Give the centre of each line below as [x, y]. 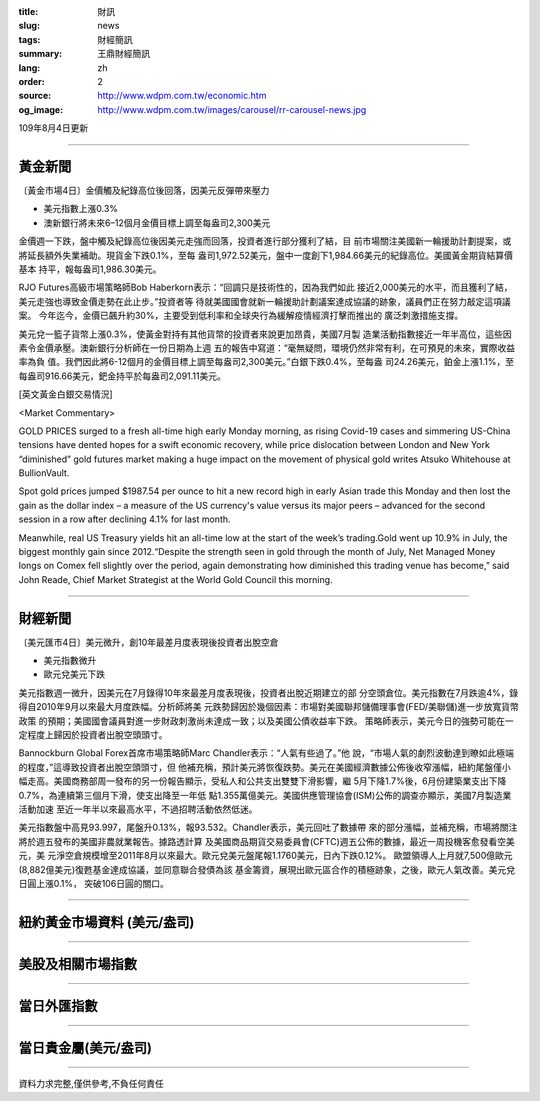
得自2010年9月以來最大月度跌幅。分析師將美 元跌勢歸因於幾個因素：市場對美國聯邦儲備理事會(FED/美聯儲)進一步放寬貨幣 [268, 707]
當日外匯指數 [58, 1005]
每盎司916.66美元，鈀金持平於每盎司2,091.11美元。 [122, 376]
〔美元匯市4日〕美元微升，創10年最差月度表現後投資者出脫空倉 [148, 642]
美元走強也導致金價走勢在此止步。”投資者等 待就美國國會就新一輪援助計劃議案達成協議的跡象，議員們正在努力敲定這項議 [265, 301]
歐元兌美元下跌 [74, 674]
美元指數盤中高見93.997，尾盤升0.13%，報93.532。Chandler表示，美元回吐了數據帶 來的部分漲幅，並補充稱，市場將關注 [268, 827]
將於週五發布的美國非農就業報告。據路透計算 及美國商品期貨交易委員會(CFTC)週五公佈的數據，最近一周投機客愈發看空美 [266, 841]
